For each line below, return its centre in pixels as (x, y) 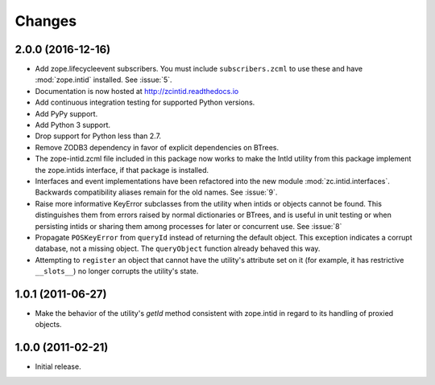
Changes (46, 21)
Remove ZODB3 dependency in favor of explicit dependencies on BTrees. (157, 147)
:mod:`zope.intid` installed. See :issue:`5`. (104, 80)
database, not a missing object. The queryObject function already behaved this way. (178, 248)
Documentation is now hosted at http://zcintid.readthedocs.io (137, 91)
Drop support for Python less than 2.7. (98, 136)
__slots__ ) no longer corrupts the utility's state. (117, 271)
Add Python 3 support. (73, 125)
